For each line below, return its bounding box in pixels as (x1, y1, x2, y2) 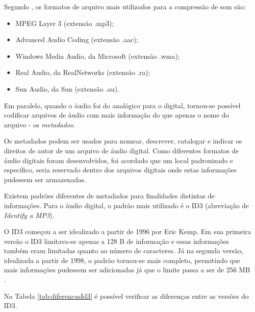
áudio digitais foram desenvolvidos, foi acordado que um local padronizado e (4, 155, 233, 165)
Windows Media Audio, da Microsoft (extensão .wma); (15, 50, 180, 61)
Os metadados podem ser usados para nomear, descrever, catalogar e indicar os (4, 136, 242, 146)
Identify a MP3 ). (4, 210, 54, 220)
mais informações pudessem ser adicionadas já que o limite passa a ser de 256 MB (4, 264, 250, 275)
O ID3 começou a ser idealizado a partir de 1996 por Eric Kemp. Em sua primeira (4, 226, 251, 237)
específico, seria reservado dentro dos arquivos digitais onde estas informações (4, 165, 237, 175)
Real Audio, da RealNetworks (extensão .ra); (15, 67, 150, 77)
